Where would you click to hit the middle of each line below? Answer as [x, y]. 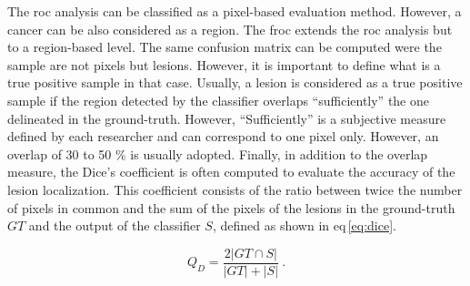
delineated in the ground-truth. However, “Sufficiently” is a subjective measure [227, 118]
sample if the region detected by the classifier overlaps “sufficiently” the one [219, 100]
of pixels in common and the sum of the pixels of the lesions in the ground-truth [231, 207]
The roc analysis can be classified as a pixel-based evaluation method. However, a [235, 11]
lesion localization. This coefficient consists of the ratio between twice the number [235, 189]
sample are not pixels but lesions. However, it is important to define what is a [224, 64]
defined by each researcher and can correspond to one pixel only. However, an [223, 136]
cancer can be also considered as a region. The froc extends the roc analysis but [230, 29]
